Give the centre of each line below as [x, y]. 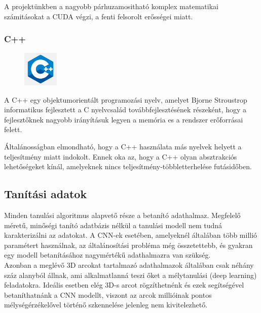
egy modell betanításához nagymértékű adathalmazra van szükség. [107, 255]
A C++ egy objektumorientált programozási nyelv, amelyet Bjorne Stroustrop [126, 99]
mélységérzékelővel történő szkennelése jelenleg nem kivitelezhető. [106, 305]
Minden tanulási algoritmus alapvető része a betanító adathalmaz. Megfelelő [122, 215]
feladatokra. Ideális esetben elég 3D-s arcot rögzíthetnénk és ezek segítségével [124, 285]
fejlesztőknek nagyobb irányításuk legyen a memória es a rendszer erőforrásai [124, 119]
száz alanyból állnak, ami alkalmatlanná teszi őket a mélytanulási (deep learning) [130, 275]
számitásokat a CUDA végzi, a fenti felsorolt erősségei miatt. [99, 16]
